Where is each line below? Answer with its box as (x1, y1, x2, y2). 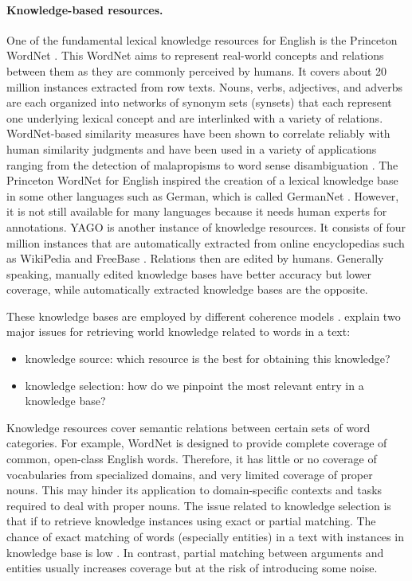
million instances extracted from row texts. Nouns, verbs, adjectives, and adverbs (6, 78, 402, 95)
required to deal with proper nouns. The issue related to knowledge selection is (6, 497, 391, 513)
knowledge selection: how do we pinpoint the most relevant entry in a (25, 376, 364, 393)
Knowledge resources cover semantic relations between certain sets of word (6, 419, 371, 435)
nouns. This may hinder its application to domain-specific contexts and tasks (6, 482, 383, 498)
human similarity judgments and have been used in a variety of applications (6, 140, 377, 157)
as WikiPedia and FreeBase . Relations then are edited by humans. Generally (6, 250, 384, 267)
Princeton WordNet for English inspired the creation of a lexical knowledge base (6, 172, 398, 189)
